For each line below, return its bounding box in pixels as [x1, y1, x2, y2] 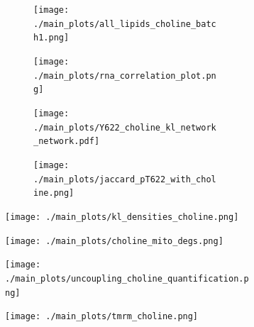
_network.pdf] [33, 136, 100, 147]
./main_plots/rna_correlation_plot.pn [33, 70, 216, 81]
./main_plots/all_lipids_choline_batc [33, 18, 216, 29]
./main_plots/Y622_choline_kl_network [33, 122, 216, 133]
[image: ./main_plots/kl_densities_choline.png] [5, 211, 239, 222]
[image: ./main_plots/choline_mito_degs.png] [5, 235, 223, 246]
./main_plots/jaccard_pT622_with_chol [33, 174, 216, 184]
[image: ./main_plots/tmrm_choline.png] [5, 311, 199, 322]
